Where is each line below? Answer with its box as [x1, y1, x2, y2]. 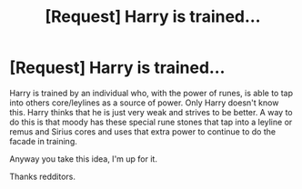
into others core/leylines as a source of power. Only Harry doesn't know [9, 97, 279, 108]
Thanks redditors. [9, 171, 75, 182]
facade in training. [9, 135, 77, 146]
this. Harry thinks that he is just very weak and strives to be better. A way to [9, 106, 293, 117]
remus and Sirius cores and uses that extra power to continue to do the [9, 125, 276, 137]
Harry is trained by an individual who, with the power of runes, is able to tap [9, 87, 294, 98]
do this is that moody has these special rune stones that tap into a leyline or [9, 116, 293, 127]
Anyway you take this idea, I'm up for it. [9, 153, 157, 164]
